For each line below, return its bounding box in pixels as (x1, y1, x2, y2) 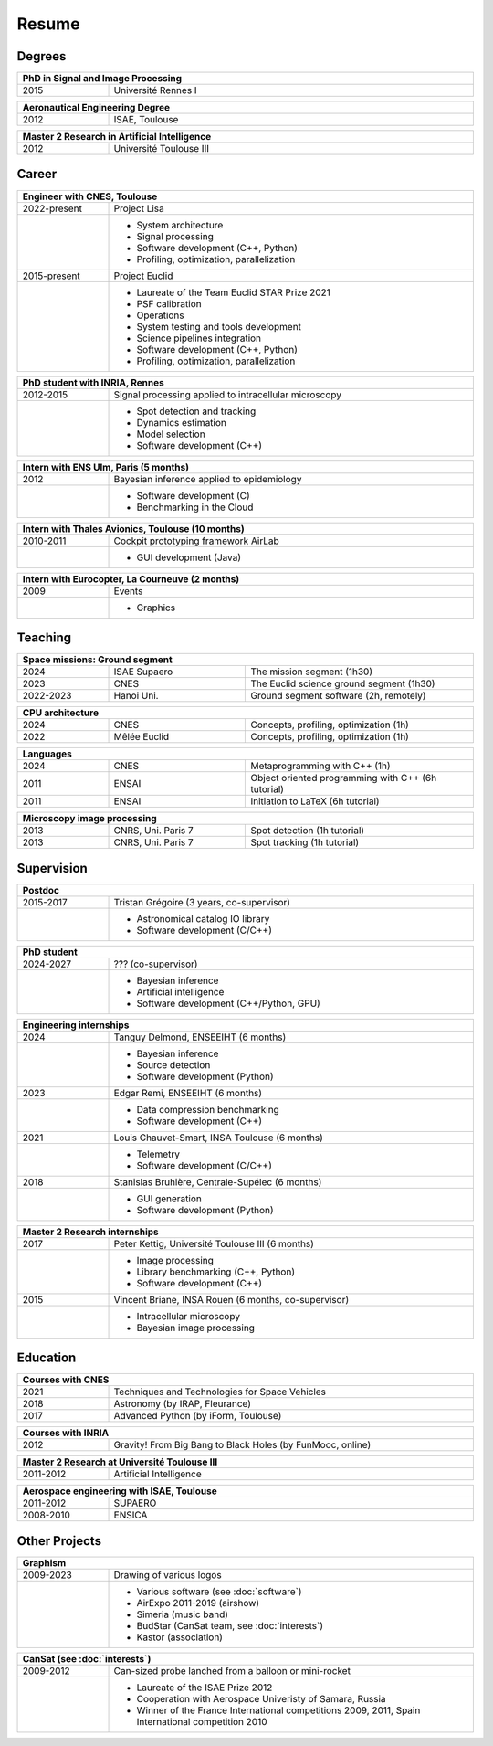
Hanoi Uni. (113, 690, 159, 703)
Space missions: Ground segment (22, 653, 173, 666)
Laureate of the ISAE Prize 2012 (136, 1681, 273, 1694)
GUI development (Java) (136, 551, 242, 564)
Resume (16, 14, 81, 34)
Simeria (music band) (136, 1608, 228, 1621)
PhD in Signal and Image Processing (22, 72, 183, 85)
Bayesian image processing (136, 1321, 256, 1334)
